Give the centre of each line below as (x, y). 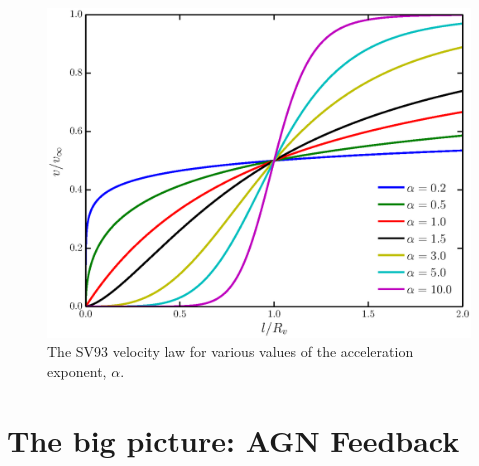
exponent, (77, 370)
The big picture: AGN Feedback (233, 439)
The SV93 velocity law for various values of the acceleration (230, 351)
